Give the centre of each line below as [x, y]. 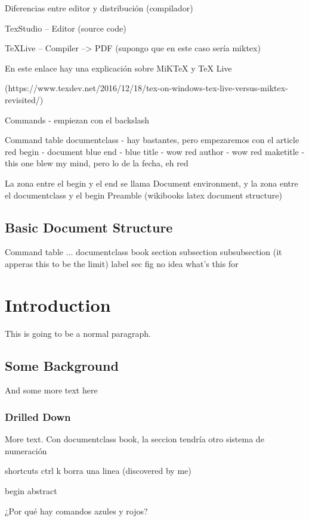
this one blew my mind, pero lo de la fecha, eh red [97, 163]
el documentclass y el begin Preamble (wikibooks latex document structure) [143, 195]
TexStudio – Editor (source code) [66, 28]
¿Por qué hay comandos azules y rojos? [76, 511]
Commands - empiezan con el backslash [77, 120]
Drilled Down [38, 416]
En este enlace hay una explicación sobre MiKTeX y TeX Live [118, 68]
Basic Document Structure [89, 227]
